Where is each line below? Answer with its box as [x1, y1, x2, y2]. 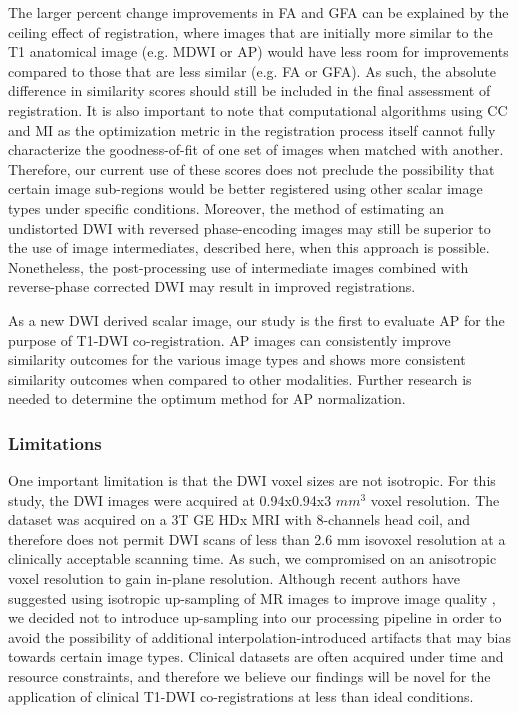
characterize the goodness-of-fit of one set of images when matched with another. [8, 139, 504, 160]
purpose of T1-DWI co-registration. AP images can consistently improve [8, 329, 451, 350]
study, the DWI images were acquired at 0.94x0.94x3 [8, 489, 332, 510]
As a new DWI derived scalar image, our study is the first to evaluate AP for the [8, 309, 505, 330]
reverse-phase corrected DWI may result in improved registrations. [8, 276, 416, 297]
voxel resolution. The [370, 489, 500, 510]
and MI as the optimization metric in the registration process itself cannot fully [8, 119, 496, 140]
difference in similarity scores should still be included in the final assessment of [8, 80, 491, 101]
